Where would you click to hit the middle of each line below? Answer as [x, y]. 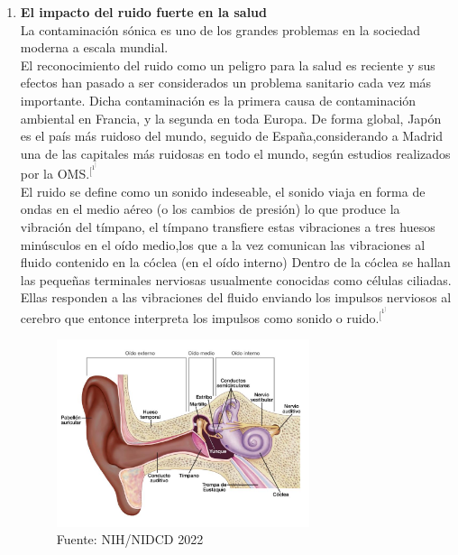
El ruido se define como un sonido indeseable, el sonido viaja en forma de [223, 191]
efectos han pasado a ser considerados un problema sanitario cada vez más [226, 83]
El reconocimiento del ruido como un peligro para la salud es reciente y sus [228, 65]
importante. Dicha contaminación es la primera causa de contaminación [218, 100]
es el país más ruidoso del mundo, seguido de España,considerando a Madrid [232, 136]
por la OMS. [55, 174]
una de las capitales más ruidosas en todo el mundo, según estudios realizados [235, 153]
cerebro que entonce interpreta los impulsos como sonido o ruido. [200, 317]
